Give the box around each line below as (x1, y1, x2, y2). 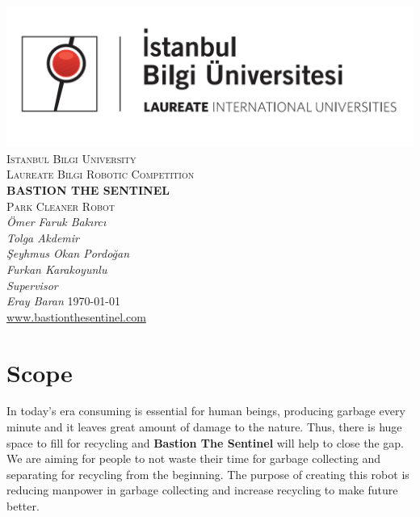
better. (6, 498, 40, 515)
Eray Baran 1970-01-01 (6, 292, 120, 309)
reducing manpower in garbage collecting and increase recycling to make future (6, 481, 398, 498)
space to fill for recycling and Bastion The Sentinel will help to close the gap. (6, 434, 404, 451)
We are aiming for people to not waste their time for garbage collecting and (6, 450, 381, 467)
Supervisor (6, 276, 58, 293)
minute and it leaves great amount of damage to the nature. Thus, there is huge (6, 418, 402, 435)
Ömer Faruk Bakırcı (6, 213, 107, 230)
